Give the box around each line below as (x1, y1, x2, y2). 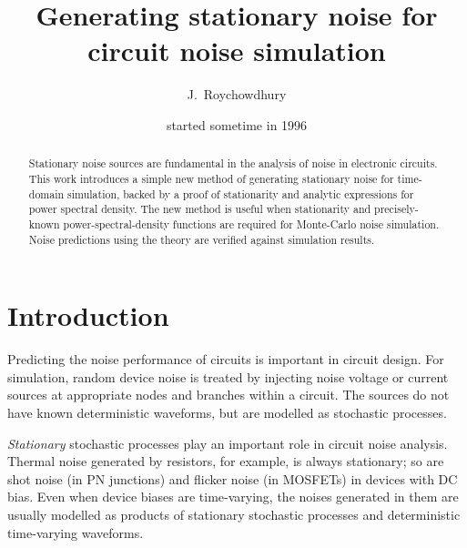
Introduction (7, 297, 169, 334)
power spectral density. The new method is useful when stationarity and (28, 201, 371, 217)
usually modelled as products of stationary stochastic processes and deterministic (7, 504, 461, 523)
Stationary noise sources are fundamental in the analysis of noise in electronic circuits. (28, 156, 438, 171)
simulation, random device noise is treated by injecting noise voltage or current (7, 367, 449, 386)
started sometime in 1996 (166, 115, 308, 134)
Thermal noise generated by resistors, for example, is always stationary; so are (7, 452, 444, 471)
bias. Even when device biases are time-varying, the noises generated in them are (7, 487, 459, 506)
